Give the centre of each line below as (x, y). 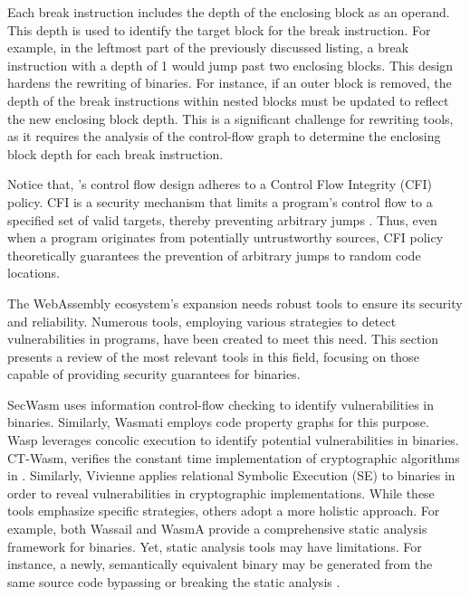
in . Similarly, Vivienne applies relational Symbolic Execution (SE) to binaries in (231, 475)
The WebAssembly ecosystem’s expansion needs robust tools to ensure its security (235, 303)
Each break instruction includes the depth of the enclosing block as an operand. (229, 12)
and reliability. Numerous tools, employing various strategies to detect (202, 321)
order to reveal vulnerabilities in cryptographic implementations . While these (221, 493)
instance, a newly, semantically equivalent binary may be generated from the (220, 564)
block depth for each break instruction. (115, 153)
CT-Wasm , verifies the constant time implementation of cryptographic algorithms (234, 457)
